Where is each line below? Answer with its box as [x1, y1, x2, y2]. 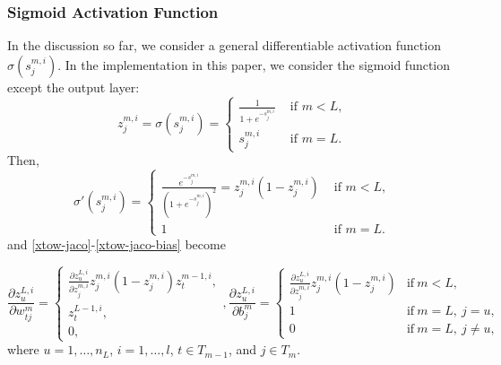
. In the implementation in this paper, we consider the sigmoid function [57, 55, 451, 74]
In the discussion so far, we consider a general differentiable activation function [7, 36, 441, 55]
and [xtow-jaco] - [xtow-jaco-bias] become [7, 234, 226, 253]
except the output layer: [7, 77, 140, 96]
